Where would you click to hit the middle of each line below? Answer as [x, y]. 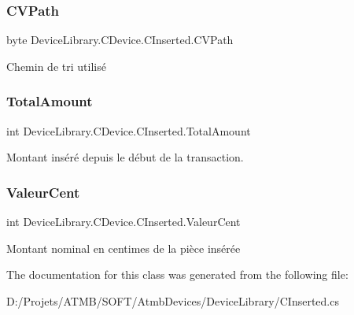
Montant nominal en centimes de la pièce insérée [124, 248]
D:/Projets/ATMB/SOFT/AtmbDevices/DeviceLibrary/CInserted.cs [173, 300]
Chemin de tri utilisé [56, 66]
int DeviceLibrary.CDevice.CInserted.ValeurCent [124, 222]
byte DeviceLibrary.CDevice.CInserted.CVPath [120, 40]
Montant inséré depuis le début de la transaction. [125, 157]
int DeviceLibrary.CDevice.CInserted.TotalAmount [129, 130]
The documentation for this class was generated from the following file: [177, 274]
